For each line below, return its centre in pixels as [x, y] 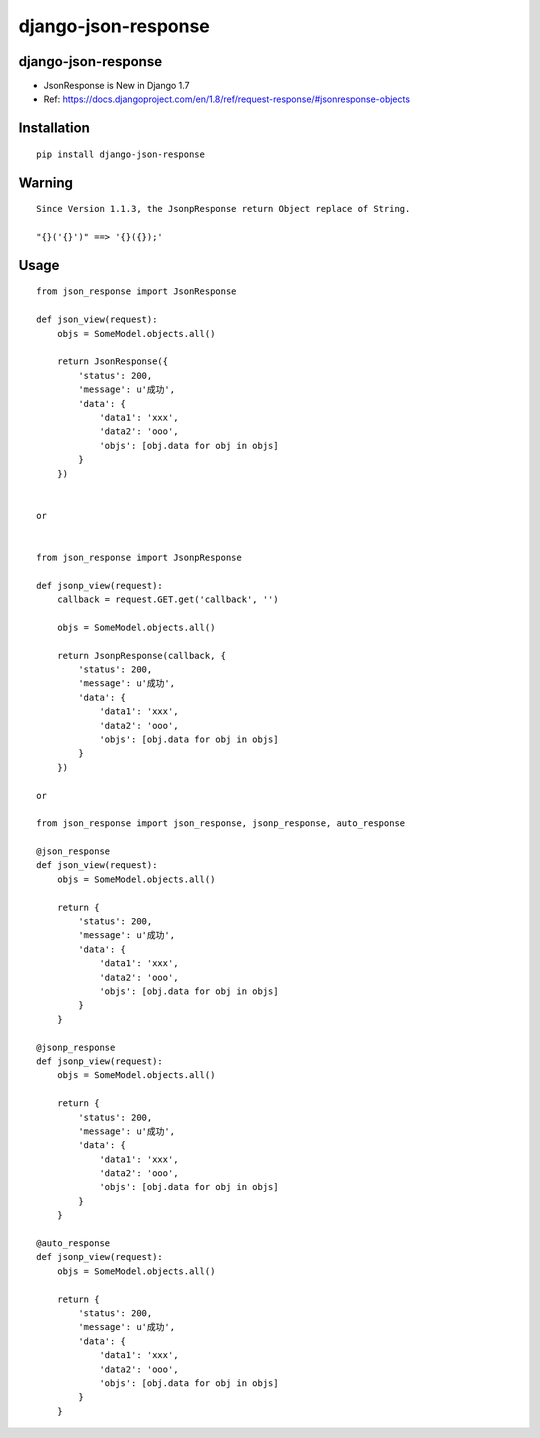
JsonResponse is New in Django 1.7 [116, 86]
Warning [46, 182]
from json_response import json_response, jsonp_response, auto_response [221, 823]
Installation [54, 128]
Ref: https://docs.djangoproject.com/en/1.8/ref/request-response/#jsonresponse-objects [226, 99]
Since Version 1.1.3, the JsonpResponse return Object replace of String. [223, 209]
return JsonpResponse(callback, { [141, 655]
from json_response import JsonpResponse [139, 557]
